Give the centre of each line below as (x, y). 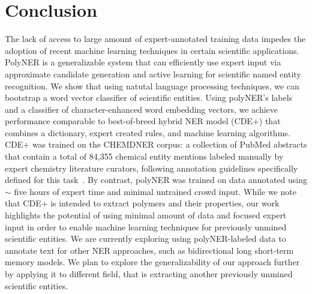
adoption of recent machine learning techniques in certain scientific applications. (152, 50)
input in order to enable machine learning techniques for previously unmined (146, 226)
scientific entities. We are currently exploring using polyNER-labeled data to (145, 238)
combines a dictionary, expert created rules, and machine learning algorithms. (148, 132)
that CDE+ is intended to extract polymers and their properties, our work (142, 203)
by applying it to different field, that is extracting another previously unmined (149, 274)
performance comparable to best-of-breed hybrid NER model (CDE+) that (143, 121)
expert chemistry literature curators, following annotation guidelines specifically (151, 168)
